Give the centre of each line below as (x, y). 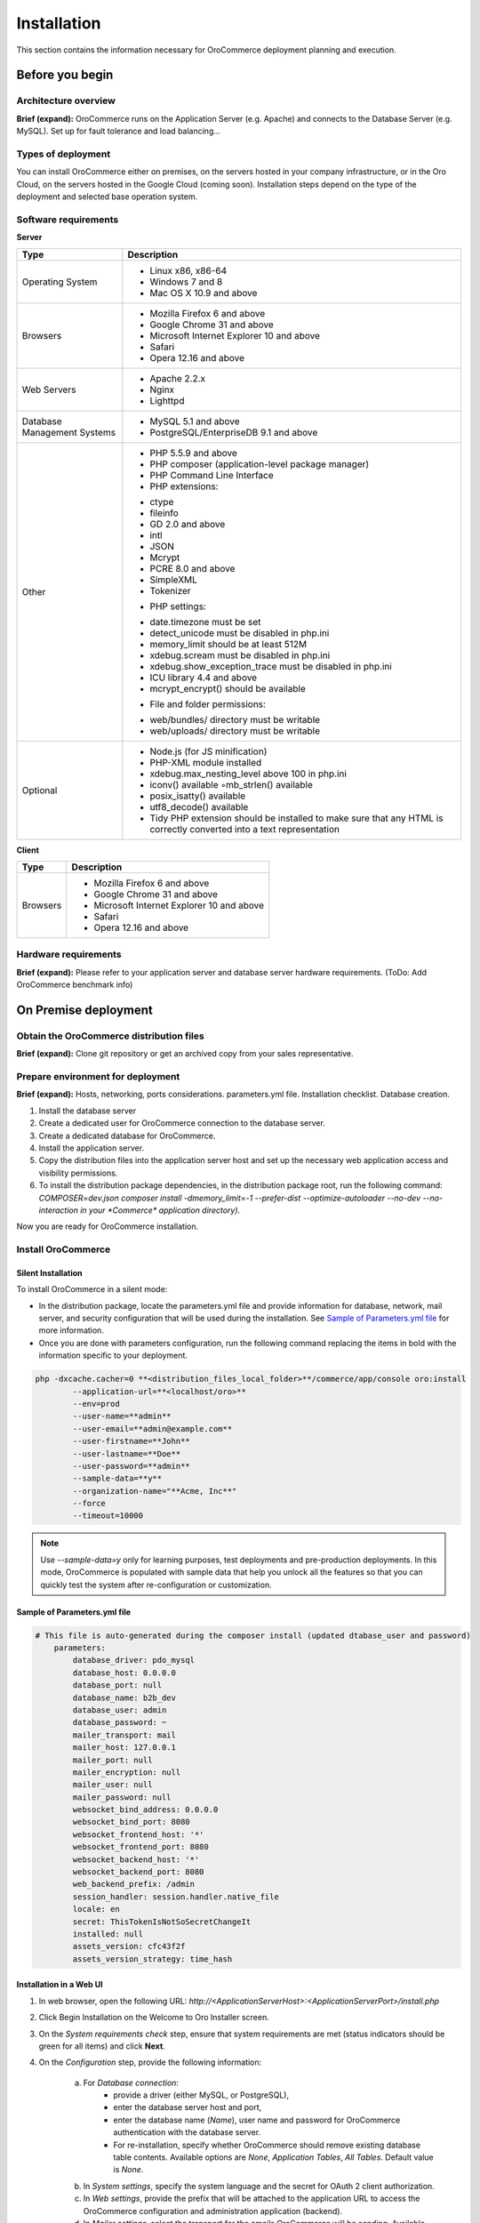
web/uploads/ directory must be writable (235, 731)
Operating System (60, 282)
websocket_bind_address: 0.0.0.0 (145, 1810)
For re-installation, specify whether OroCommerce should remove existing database (267, 2145)
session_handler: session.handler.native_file (176, 1897)
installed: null (108, 1934)
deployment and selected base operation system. (107, 197)
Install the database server (88, 1111)
